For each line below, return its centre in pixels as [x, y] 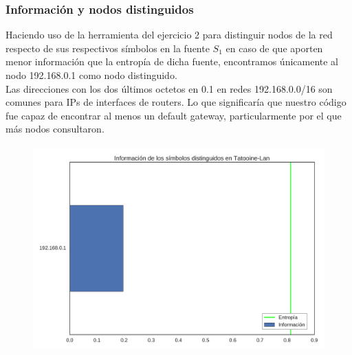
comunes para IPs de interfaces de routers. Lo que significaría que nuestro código [176, 102]
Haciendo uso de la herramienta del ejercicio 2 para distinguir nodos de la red [169, 35]
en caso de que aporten [274, 48]
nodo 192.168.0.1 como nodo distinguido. [91, 75]
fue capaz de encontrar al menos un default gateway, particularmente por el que [174, 115]
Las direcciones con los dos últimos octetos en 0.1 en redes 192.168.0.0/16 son [169, 88]
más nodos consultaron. [55, 129]
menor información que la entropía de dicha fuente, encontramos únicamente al [172, 61]
